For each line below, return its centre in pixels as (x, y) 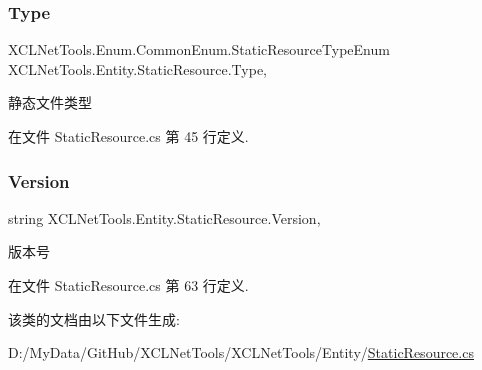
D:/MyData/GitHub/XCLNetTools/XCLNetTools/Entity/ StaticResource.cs (241, 352)
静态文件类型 (50, 102)
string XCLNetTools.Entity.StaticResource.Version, (164, 217)
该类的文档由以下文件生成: (94, 318)
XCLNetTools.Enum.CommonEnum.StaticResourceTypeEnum (199, 49)
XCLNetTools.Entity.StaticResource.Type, (138, 68)
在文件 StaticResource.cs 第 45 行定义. (128, 136)
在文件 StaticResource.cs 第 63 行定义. (128, 285)
